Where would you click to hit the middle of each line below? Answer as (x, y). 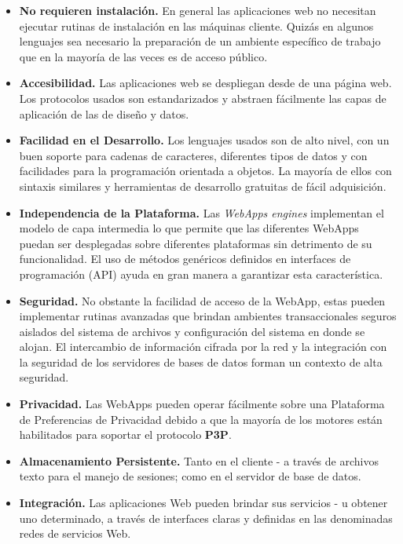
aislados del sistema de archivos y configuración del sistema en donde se (192, 331)
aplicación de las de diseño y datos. (104, 113)
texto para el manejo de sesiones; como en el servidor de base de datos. (190, 476)
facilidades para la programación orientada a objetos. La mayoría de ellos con (205, 171)
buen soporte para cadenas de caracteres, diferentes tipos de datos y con (193, 155)
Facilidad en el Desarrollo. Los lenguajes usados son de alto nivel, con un (204, 140)
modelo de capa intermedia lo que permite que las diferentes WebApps (189, 228)
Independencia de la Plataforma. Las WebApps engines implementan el (201, 212)
